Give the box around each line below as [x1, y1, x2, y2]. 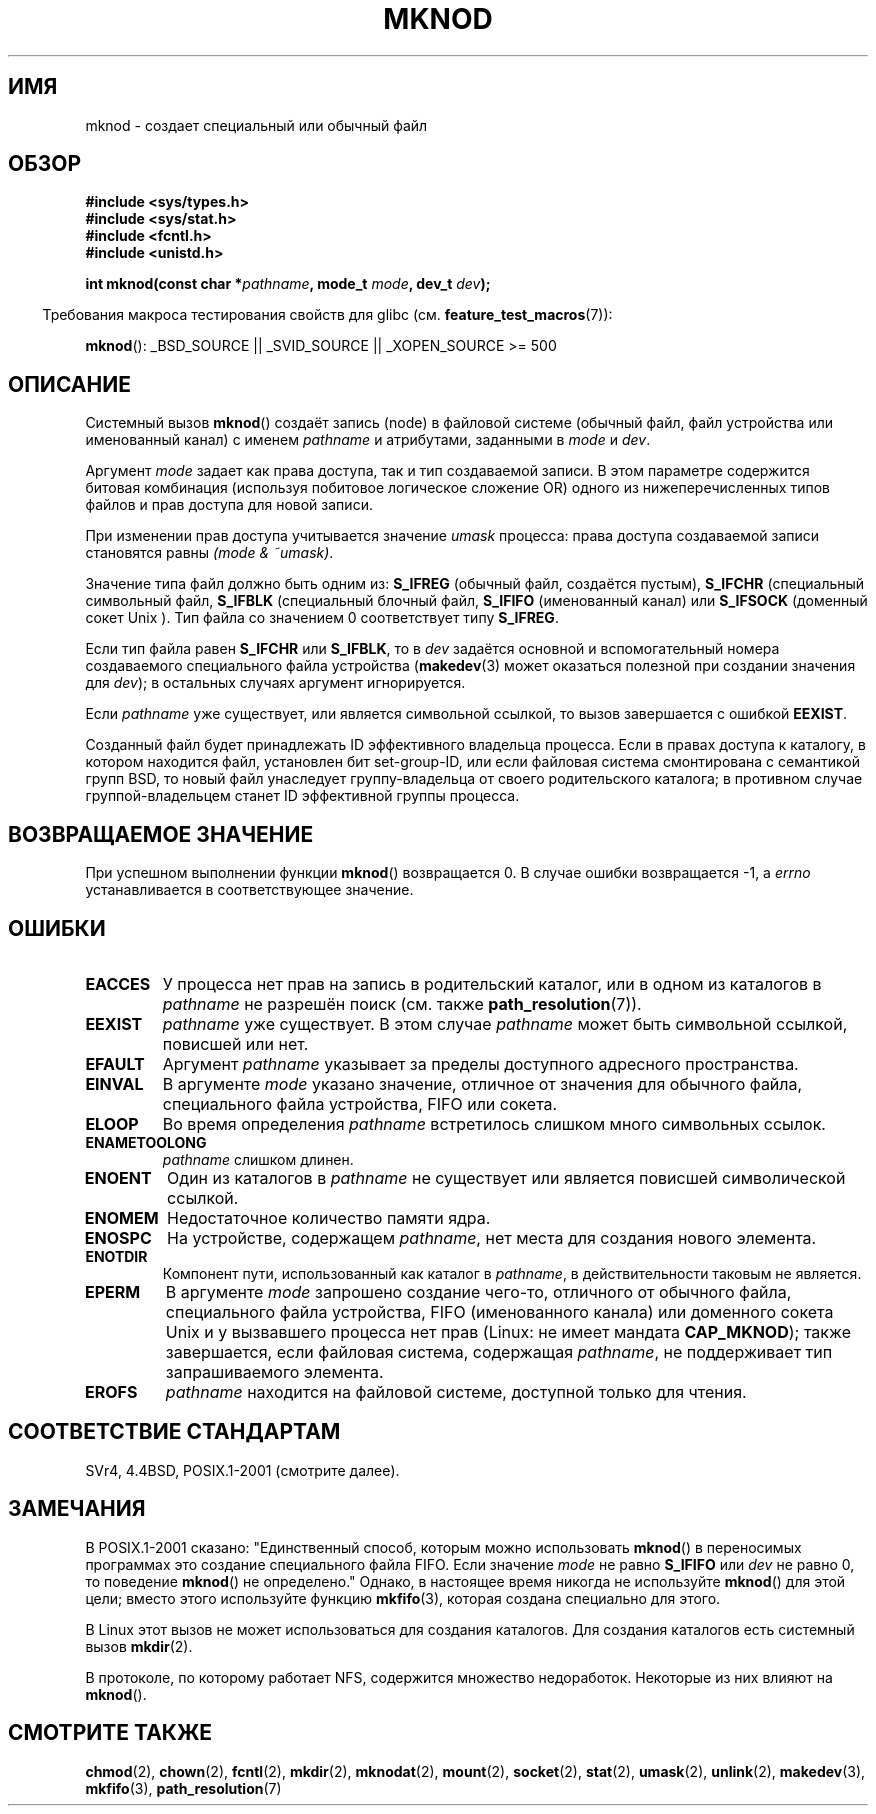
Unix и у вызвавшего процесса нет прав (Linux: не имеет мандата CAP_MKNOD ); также [165, 1321, 851, 1342]
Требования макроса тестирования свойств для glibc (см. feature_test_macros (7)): [42, 306, 613, 324]
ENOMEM [84, 1207, 159, 1228]
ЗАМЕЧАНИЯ [8, 1496, 146, 1522]
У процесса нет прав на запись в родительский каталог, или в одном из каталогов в [162, 973, 822, 994]
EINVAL [85, 1073, 144, 1094]
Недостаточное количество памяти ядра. [167, 1207, 491, 1228]
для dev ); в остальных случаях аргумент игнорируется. [85, 674, 466, 692]
